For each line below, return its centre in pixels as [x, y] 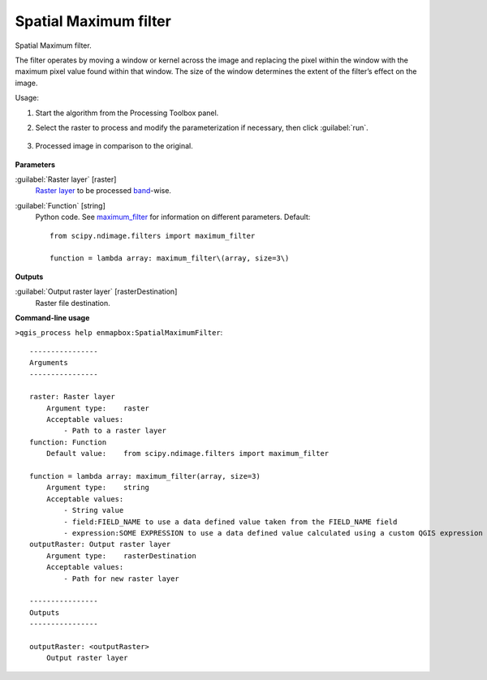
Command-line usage [52, 317]
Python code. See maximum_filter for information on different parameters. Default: [173, 217]
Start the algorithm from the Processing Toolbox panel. [127, 113]
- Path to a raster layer [115, 431]
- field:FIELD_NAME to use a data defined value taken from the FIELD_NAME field [231, 522]
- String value [94, 510]
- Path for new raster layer [122, 579]
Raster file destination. [73, 303]
